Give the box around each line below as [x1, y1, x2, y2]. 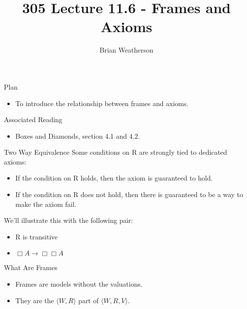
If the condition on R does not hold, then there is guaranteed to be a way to [15, 189, 243, 200]
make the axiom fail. [15, 199, 77, 209]
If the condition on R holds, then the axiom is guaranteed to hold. [15, 173, 213, 183]
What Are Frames [4, 262, 58, 273]
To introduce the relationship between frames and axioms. [15, 98, 189, 108]
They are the [15, 295, 54, 305]
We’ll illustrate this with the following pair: [4, 215, 133, 225]
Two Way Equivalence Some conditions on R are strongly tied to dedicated [4, 147, 228, 157]
